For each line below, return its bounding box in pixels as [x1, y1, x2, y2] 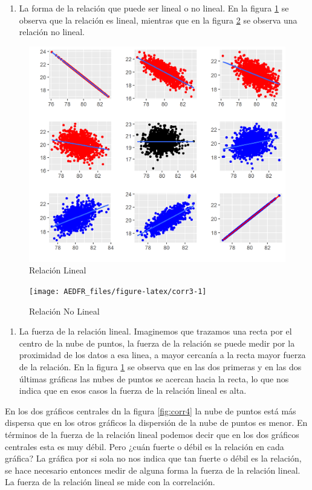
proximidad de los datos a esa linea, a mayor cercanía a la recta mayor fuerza [19, 348, 306, 361]
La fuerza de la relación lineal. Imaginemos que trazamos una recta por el [19, 325, 292, 338]
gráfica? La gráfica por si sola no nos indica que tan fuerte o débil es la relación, [5, 452, 302, 465]
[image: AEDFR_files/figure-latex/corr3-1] [29, 287, 207, 296]
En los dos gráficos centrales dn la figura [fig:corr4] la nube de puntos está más [5, 404, 296, 417]
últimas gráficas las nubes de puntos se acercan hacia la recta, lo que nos [19, 372, 289, 385]
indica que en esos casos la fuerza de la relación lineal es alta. [19, 384, 247, 397]
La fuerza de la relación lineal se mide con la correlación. [5, 475, 215, 488]
